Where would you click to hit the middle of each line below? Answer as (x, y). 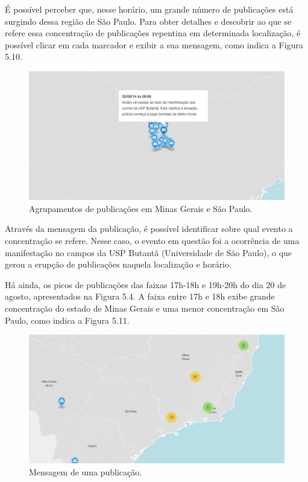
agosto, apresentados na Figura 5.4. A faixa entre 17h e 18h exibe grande (140, 296)
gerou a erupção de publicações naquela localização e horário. (118, 264)
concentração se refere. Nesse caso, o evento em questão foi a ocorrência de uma (152, 240)
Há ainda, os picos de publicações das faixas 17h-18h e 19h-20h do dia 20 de (146, 284)
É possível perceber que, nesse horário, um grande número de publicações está (149, 9)
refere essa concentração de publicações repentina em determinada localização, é (153, 33)
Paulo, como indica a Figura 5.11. (67, 320)
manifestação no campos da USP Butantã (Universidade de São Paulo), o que (149, 252)
